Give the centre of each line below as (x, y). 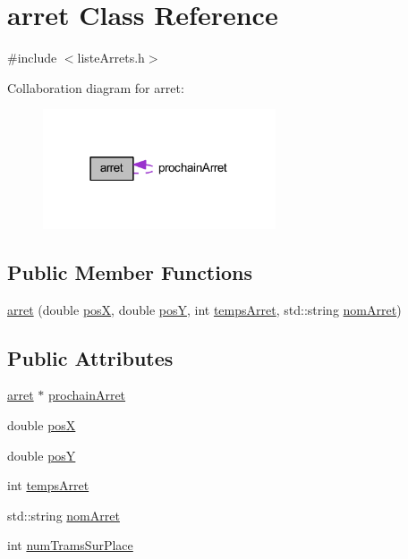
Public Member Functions (130, 271)
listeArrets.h (111, 58)
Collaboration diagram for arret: (96, 87)
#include (32, 58)
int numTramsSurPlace (70, 545)
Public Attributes (90, 357)
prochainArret (87, 395)
